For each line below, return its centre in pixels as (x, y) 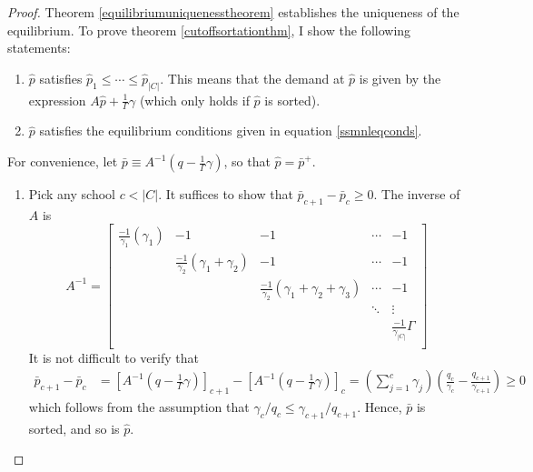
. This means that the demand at (252, 78)
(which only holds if (194, 100)
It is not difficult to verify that (114, 357)
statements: (39, 48)
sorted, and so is (74, 428)
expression (57, 100)
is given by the (400, 78)
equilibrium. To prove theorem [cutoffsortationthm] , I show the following (209, 30)
